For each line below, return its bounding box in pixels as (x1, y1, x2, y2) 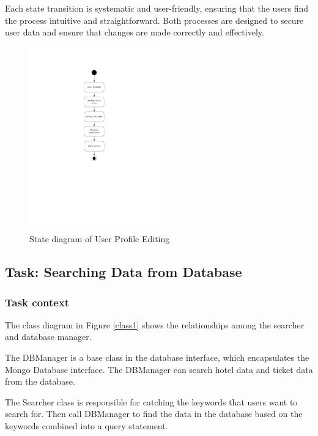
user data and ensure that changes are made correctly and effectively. (5, 26, 264, 39)
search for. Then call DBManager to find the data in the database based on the (5, 407, 303, 420)
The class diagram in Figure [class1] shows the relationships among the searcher (5, 318, 305, 331)
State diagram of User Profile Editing (29, 232, 170, 245)
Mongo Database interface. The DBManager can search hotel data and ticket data (5, 363, 313, 375)
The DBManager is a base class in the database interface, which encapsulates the (5, 351, 309, 363)
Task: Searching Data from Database (5, 262, 242, 281)
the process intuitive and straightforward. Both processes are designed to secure (5, 13, 304, 26)
